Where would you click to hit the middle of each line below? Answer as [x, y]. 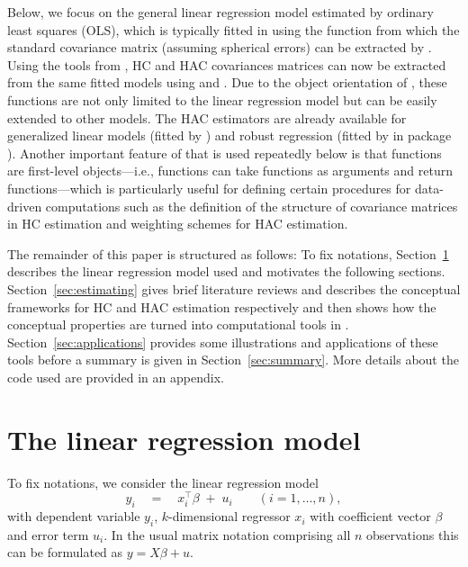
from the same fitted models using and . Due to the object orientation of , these [227, 82]
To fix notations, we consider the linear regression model [163, 482]
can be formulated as [65, 552]
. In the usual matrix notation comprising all [227, 534]
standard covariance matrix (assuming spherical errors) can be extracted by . [220, 47]
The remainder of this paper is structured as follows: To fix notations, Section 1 [228, 253]
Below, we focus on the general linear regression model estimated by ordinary [220, 12]
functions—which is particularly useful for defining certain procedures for [209, 188]
